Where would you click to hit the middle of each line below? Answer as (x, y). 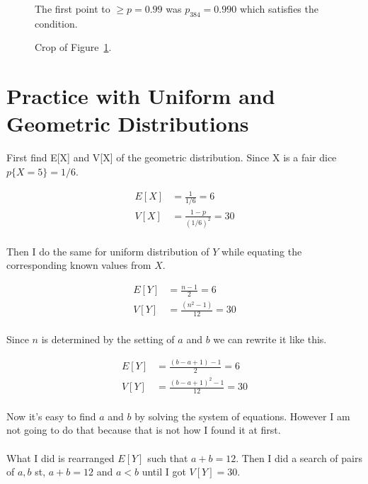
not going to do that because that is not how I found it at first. (144, 430)
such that (168, 457)
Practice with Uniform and (141, 96)
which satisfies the (279, 8)
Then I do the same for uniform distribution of (108, 251)
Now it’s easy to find (51, 416)
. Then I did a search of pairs (299, 457)
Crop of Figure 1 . (73, 47)
